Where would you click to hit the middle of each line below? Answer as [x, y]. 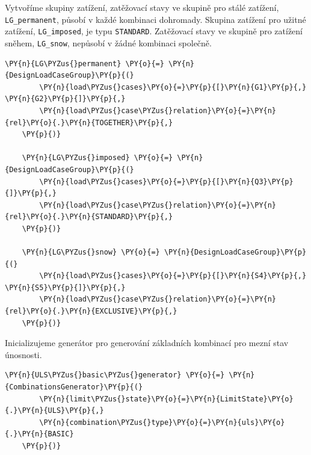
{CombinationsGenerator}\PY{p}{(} [74, 387]
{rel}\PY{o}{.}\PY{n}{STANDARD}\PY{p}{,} [89, 217]
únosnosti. [23, 354]
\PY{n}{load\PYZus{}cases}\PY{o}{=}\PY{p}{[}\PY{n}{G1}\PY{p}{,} [173, 87]
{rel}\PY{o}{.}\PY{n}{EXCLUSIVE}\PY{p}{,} [91, 311]
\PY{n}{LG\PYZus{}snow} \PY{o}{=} [91, 252]
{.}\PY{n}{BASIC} [39, 434]
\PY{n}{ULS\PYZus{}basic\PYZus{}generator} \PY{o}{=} [115, 375]
